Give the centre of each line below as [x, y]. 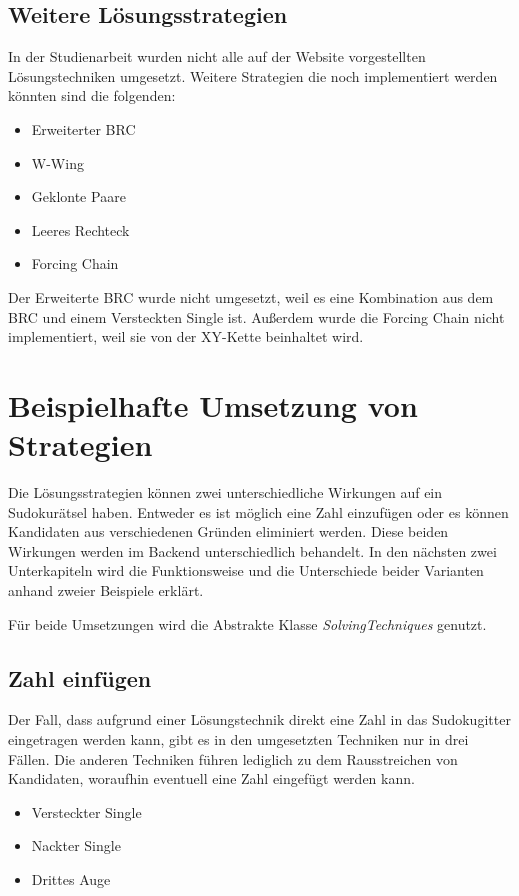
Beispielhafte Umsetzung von [213, 404]
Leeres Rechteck [80, 229]
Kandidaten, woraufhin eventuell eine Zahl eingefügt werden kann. [211, 778]
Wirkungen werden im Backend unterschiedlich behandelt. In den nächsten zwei [252, 550]
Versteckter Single [86, 811]
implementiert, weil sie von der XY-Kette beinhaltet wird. [186, 336]
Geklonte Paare [78, 196]
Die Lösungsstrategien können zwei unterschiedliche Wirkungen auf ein [225, 492]
